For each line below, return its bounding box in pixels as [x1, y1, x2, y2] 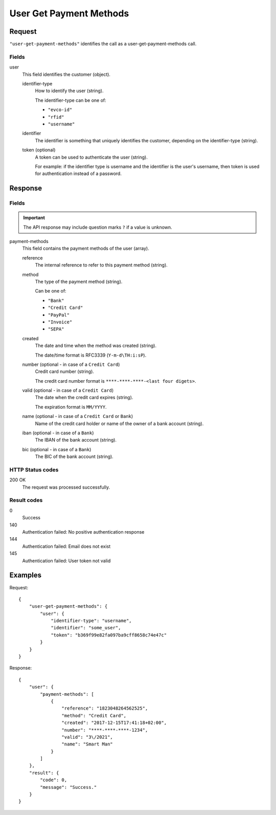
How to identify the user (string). [35, 87, 104, 94]
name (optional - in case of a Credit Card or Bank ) [22, 413, 133, 420]
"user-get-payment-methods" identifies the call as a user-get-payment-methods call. [9, 41, 197, 47]
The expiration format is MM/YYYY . [35, 404, 107, 410]
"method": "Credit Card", [61, 713, 127, 718]
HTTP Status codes [9, 466, 59, 473]
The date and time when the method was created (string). [35, 343, 157, 349]
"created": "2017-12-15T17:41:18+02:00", [61, 720, 167, 726]
